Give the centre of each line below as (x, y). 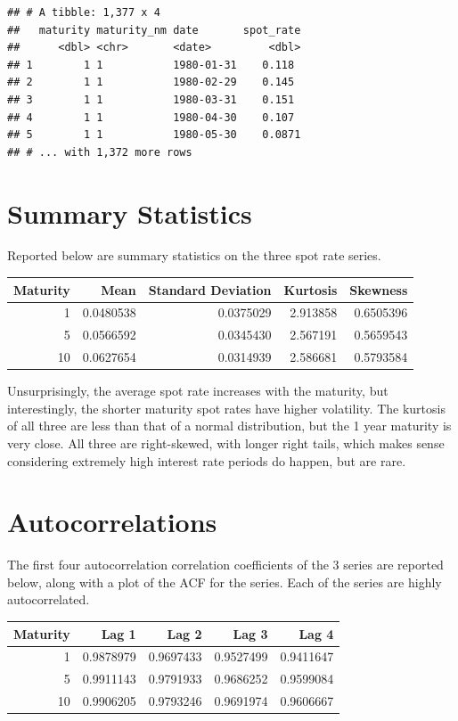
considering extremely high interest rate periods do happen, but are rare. (207, 460)
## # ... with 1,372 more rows (100, 152)
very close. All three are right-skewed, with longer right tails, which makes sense (226, 442)
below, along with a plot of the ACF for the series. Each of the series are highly (225, 582)
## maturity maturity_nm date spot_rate (154, 30)
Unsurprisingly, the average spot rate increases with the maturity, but (198, 391)
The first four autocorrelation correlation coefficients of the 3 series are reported (225, 565)
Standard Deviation (210, 289)
